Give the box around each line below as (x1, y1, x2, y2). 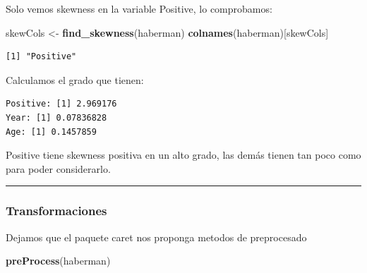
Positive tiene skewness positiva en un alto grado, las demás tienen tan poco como (6, 147, 361, 162)
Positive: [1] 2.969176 (6, 99, 117, 109)
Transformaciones (6, 202, 107, 219)
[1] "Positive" (6, 51, 77, 62)
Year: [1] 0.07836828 (6, 112, 107, 123)
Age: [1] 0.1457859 (6, 126, 97, 137)
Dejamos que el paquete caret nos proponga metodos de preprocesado (6, 229, 307, 244)
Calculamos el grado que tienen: (6, 72, 144, 87)
